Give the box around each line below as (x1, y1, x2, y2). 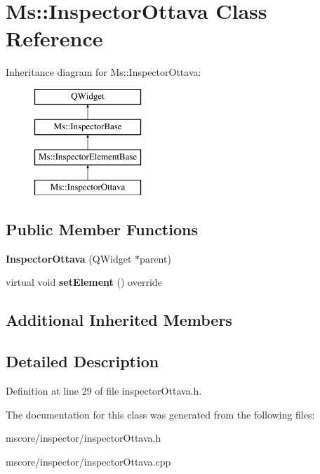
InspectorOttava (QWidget (6, 251, 132, 265)
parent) (140, 251, 171, 265)
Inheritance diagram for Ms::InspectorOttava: (6, 65, 201, 79)
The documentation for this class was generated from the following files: (6, 407, 315, 421)
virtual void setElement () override (6, 275, 162, 289)
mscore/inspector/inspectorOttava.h (6, 430, 161, 445)
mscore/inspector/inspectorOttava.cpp (6, 454, 171, 468)
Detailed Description (6, 350, 159, 372)
